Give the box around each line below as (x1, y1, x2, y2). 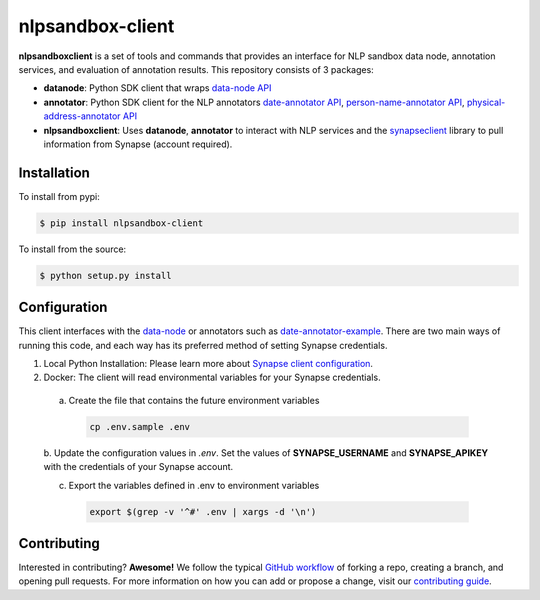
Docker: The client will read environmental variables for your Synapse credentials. (43, 371, 381, 384)
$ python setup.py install (39, 270, 172, 281)
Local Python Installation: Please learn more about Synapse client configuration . (43, 358, 374, 370)
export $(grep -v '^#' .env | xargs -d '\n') (89, 506, 317, 517)
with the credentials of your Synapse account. (43, 461, 234, 473)
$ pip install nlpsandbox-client (39, 217, 204, 229)
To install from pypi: (18, 190, 100, 202)
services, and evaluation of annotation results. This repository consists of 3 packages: (18, 63, 374, 75)
